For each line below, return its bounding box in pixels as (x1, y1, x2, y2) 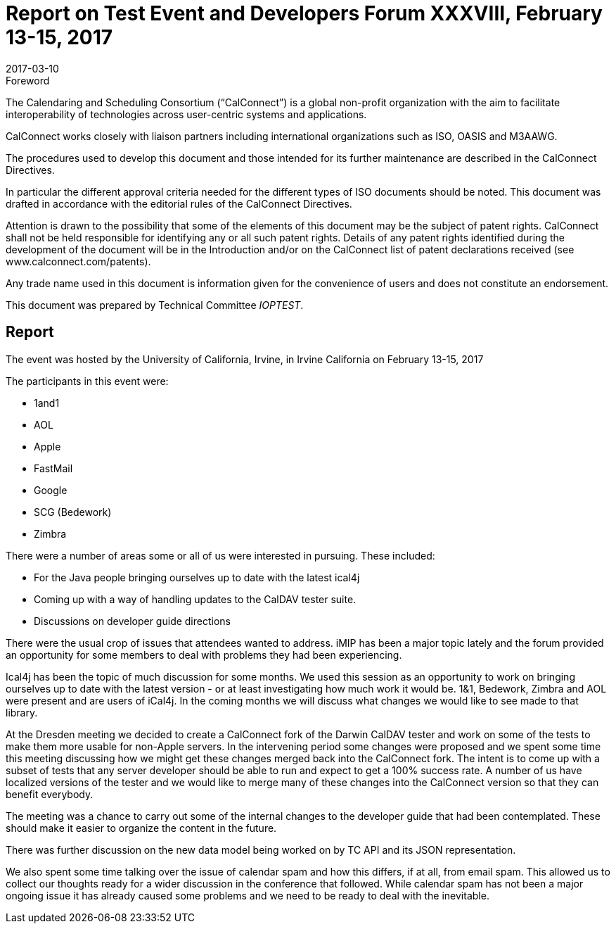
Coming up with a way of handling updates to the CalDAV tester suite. (34, 593, 357, 605)
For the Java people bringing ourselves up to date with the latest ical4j (34, 571, 360, 583)
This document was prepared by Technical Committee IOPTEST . (6, 298, 304, 311)
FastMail (34, 462, 73, 474)
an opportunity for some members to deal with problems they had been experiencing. (6, 648, 402, 661)
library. (6, 706, 38, 719)
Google (34, 484, 68, 496)
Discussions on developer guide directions (34, 614, 231, 627)
